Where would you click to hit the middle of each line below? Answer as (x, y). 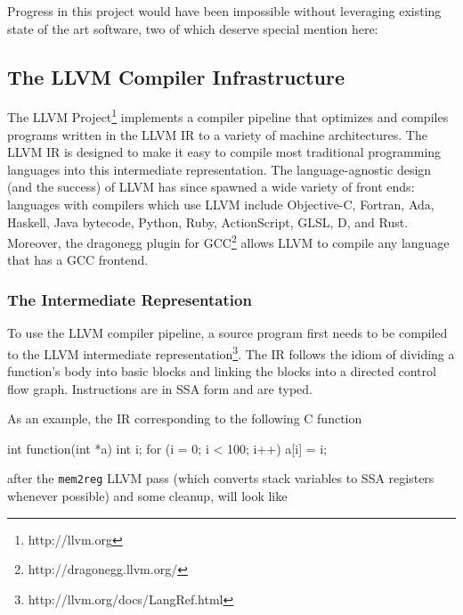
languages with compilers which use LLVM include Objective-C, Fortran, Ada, (221, 205)
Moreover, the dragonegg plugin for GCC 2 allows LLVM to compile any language (228, 241)
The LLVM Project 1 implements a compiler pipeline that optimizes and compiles (228, 116)
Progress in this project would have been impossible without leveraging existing (224, 11)
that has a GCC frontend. (78, 260)
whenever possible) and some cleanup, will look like (147, 496)
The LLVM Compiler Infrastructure (176, 76)
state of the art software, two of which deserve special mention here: (193, 28)
